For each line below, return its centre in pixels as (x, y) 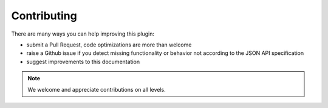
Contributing (44, 16)
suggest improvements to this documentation (83, 62)
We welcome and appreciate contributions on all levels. (97, 89)
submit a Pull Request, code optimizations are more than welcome (109, 45)
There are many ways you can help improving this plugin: (83, 34)
